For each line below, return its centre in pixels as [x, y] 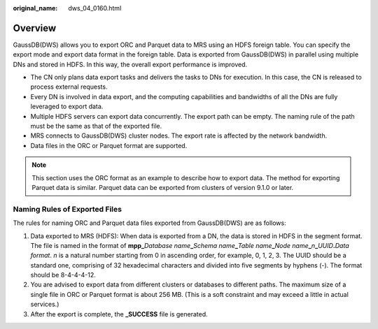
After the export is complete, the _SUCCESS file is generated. [119, 314]
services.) [45, 305]
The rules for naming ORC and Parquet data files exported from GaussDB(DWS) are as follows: [149, 223]
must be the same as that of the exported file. [96, 126]
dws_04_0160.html [95, 8]
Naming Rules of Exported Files [68, 209]
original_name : [35, 8]
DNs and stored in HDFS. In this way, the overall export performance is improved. [130, 64]
